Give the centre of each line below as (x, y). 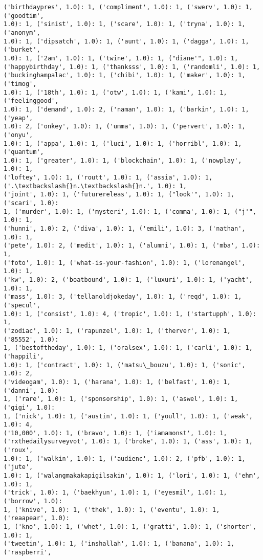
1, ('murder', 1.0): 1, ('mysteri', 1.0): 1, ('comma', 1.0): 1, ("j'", (130, 211)
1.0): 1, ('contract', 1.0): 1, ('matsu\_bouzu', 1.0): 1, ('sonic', (125, 365)
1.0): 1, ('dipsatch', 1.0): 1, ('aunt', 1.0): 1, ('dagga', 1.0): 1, (126, 41)
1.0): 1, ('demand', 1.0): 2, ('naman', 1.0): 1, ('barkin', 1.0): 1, (126, 109)
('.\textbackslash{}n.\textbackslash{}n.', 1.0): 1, (95, 186)
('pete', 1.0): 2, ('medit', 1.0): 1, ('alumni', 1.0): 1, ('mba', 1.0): (132, 246)
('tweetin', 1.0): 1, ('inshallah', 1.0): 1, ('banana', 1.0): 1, (119, 544)
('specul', (22, 305)
